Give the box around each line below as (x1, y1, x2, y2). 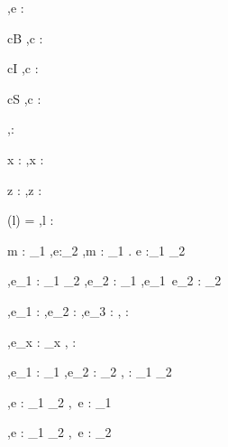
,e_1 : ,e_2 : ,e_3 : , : (7, 301, 129, 320)
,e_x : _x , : (7, 331, 77, 350)
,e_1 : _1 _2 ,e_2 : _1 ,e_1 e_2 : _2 (7, 271, 222, 290)
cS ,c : (7, 88, 41, 107)
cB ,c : (7, 28, 43, 47)
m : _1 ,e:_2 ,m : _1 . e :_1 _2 (7, 240, 186, 259)
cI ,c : (7, 59, 39, 78)
